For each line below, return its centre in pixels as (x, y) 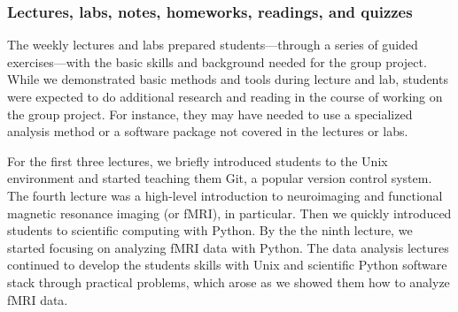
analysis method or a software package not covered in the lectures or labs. (208, 131)
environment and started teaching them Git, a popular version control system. (220, 178)
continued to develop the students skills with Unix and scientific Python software (227, 265)
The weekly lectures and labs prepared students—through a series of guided (213, 45)
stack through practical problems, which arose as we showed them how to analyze (229, 282)
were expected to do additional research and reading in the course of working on (225, 96)
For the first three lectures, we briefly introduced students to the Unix (198, 160)
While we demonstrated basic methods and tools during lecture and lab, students (228, 79)
